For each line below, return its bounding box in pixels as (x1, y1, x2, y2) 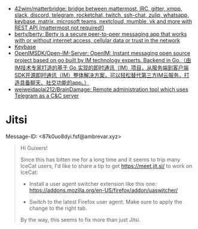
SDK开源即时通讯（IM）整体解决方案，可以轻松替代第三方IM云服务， (14, 72, 185, 78)
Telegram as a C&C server (14, 92, 79, 99)
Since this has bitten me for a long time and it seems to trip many (20, 155, 181, 163)
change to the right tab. (29, 204, 87, 212)
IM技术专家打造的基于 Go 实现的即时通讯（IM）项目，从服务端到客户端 (14, 64, 189, 71)
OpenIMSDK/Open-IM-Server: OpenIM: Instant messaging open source (14, 50, 191, 56)
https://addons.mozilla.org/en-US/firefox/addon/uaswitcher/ (29, 187, 178, 194)
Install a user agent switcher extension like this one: (29, 180, 157, 187)
